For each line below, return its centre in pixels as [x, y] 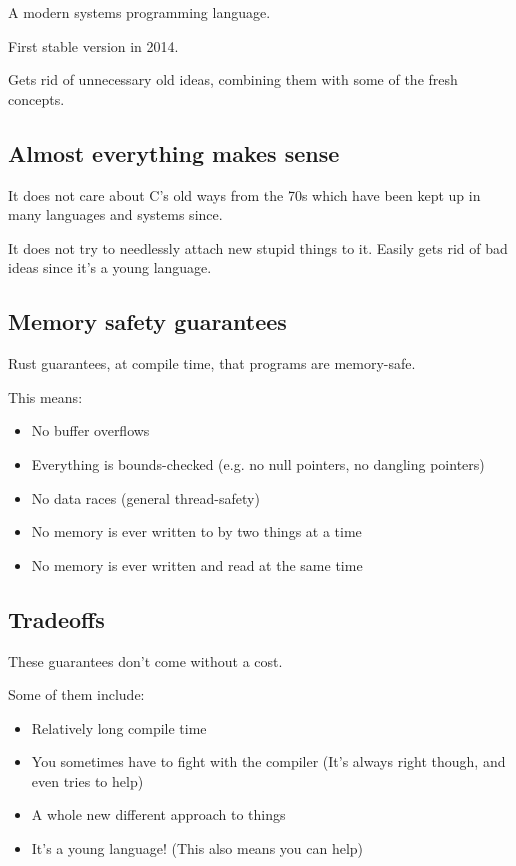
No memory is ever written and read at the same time [197, 564]
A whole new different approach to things [158, 814]
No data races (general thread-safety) [145, 497]
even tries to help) [87, 780]
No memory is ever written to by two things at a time [196, 531]
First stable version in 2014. [93, 45]
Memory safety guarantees [147, 321]
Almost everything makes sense [174, 152]
